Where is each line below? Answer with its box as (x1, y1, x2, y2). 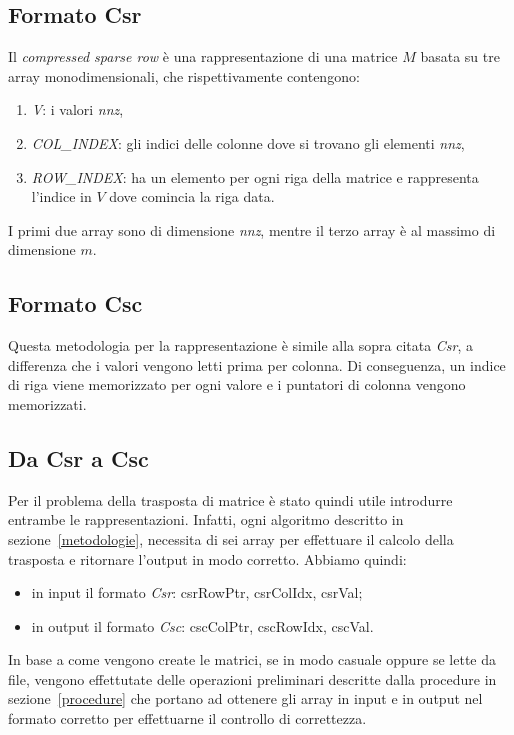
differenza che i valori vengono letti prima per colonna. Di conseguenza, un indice (8, 354, 506, 375)
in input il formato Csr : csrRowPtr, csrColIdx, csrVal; (31, 582, 363, 603)
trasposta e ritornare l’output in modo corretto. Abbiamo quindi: (8, 548, 407, 569)
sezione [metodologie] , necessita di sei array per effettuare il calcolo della (8, 528, 454, 549)
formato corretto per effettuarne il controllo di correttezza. (8, 708, 367, 729)
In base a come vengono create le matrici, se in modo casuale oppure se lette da (8, 649, 496, 670)
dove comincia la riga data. (109, 186, 275, 207)
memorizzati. (8, 393, 87, 414)
